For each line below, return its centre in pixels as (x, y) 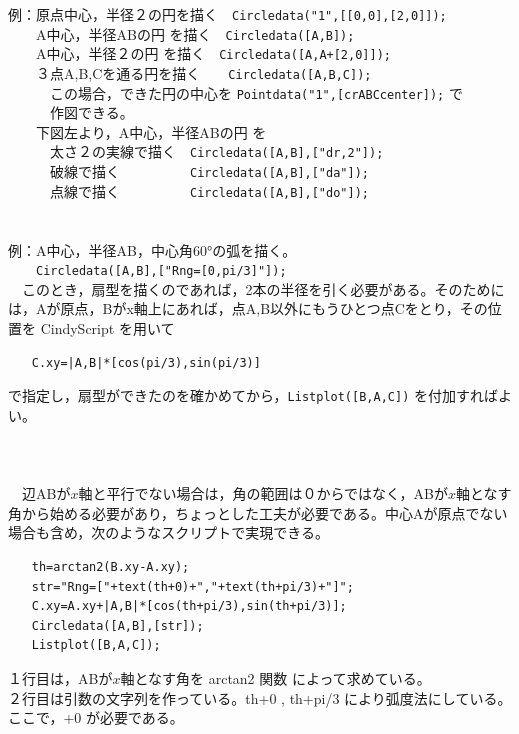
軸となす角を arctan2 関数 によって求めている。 (275, 678)
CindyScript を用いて (107, 328)
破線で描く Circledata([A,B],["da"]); (209, 171)
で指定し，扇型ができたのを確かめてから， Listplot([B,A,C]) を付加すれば (253, 395)
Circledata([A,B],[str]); (117, 625)
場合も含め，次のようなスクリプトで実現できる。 (169, 532)
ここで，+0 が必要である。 (96, 717)
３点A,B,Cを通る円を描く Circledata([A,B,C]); (203, 72)
